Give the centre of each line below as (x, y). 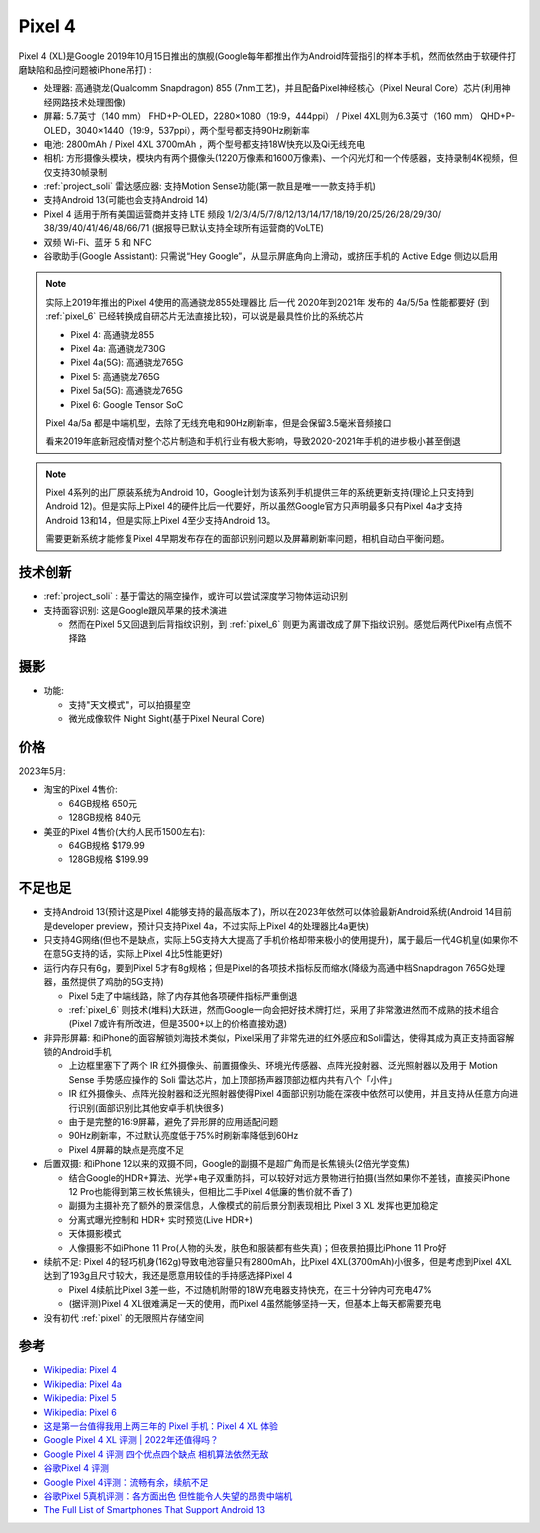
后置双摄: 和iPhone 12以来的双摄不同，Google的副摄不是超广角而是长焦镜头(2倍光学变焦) (226, 1164)
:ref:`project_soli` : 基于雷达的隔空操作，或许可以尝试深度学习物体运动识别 (196, 596)
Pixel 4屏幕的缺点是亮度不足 (126, 1149)
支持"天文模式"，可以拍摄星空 (130, 704)
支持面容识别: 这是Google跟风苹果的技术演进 (135, 610)
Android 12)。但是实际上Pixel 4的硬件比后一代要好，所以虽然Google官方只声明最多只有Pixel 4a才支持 (254, 506)
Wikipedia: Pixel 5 (80, 1398)
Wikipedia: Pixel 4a (82, 1384)
